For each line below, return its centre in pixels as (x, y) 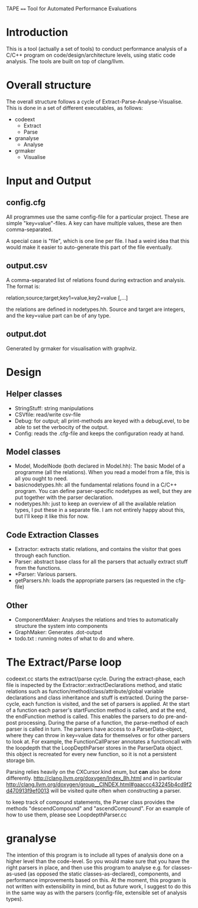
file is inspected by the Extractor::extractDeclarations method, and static (94, 685)
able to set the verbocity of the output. (61, 427)
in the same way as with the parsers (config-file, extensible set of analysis (97, 893)
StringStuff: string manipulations (54, 408)
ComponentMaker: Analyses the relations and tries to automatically (96, 620)
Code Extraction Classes (53, 535)
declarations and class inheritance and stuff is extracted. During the (89, 698)
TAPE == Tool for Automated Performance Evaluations (72, 9)
